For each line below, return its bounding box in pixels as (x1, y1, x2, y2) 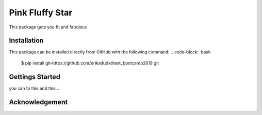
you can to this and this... (9, 85, 60, 91)
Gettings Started (9, 73, 61, 81)
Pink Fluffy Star (9, 7, 73, 18)
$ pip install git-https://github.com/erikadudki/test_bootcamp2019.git (21, 60, 159, 66)
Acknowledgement (9, 98, 68, 106)
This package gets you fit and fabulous (9, 24, 87, 30)
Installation (9, 37, 44, 45)
